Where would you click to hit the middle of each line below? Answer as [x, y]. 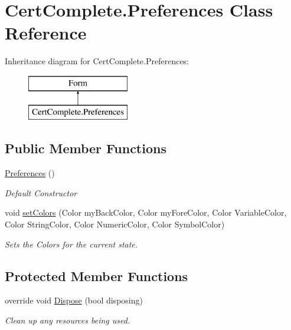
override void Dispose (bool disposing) [74, 300]
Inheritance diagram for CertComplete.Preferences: [97, 61]
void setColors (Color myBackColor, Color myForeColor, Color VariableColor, [146, 212]
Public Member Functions [86, 148]
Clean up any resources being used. [68, 320]
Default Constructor [41, 192]
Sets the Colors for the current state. [71, 244]
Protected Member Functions [97, 275]
